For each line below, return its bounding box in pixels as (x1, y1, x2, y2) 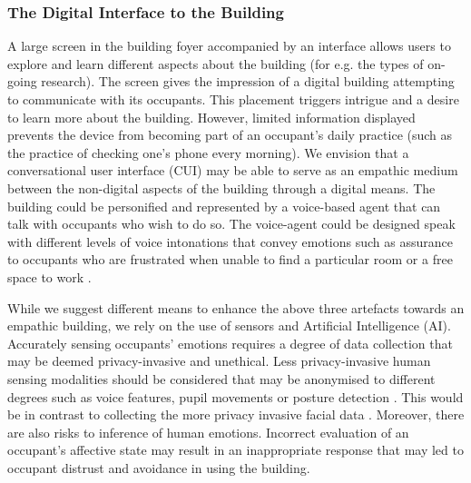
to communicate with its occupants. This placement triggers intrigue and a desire (7, 90, 459, 108)
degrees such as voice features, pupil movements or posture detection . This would (7, 387, 464, 406)
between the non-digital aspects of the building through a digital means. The (7, 178, 436, 197)
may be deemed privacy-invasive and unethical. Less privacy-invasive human (7, 351, 431, 370)
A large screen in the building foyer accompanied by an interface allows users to (7, 36, 451, 55)
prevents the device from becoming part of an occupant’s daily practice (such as (7, 125, 453, 144)
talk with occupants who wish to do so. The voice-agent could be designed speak (7, 214, 456, 233)
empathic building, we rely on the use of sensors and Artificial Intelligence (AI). (7, 316, 451, 335)
